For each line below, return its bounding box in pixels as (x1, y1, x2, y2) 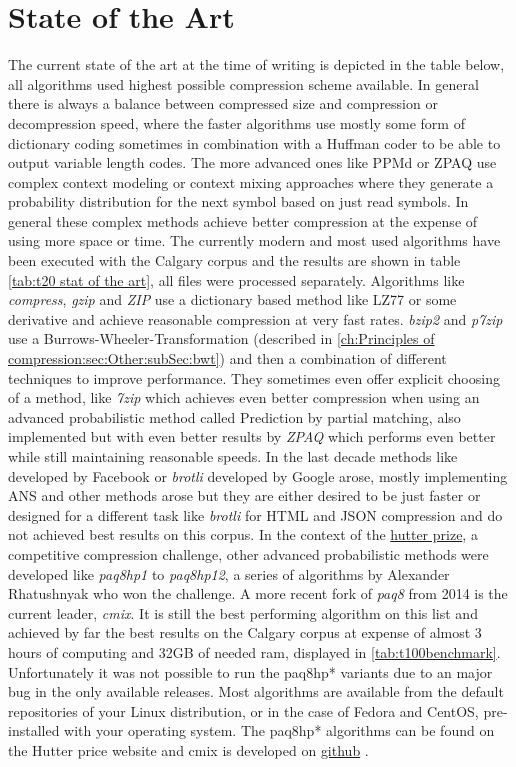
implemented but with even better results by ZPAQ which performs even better (8, 426, 496, 447)
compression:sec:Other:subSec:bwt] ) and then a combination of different (8, 348, 447, 369)
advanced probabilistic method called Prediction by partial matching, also (8, 406, 461, 427)
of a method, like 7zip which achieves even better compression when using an (8, 387, 480, 408)
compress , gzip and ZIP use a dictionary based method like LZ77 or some (8, 289, 457, 310)
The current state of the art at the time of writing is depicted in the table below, (8, 54, 505, 75)
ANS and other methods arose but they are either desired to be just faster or (8, 485, 481, 506)
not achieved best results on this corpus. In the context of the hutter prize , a (8, 524, 478, 545)
